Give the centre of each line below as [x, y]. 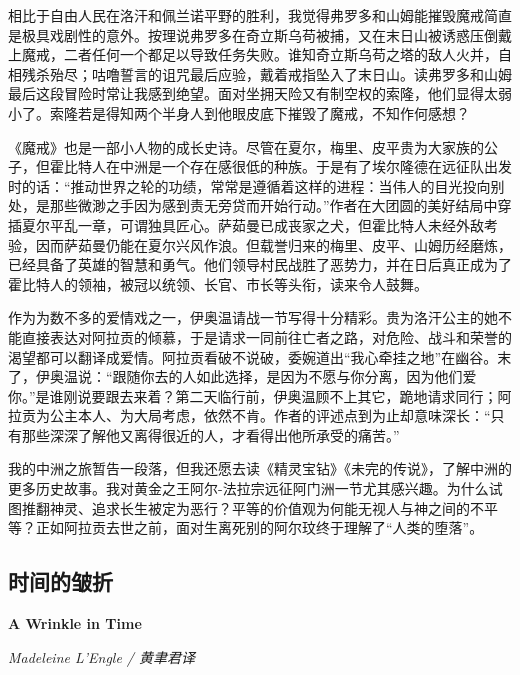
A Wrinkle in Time [75, 623]
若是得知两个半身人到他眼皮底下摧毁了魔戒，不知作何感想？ [273, 112]
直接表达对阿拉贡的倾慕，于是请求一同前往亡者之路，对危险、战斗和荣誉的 [266, 336]
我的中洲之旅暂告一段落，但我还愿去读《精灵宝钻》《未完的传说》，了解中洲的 [260, 468]
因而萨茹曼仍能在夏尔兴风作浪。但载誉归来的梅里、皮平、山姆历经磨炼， [273, 244]
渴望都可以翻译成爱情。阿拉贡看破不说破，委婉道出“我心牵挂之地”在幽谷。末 [260, 356]
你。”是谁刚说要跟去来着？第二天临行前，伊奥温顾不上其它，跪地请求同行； [253, 395]
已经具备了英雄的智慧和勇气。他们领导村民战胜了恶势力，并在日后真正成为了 [260, 264]
